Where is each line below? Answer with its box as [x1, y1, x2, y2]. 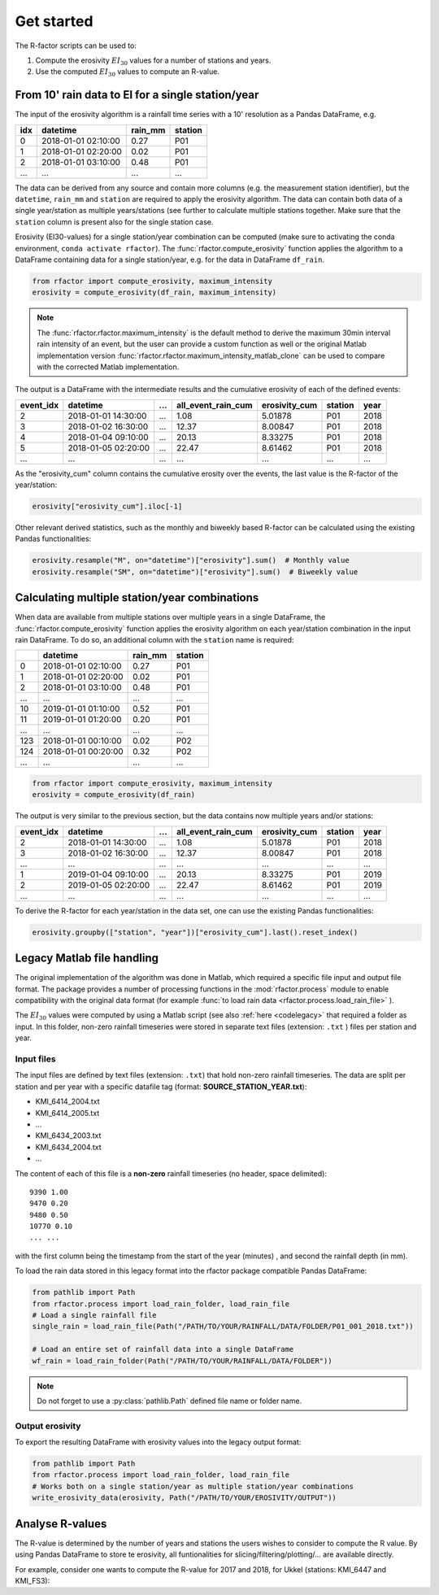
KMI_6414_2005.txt [35, 1108, 100, 1118]
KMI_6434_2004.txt [35, 1142, 102, 1152]
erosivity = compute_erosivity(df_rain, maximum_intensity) [32, 288, 277, 297]
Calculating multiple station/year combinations [15, 590, 259, 605]
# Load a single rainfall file [32, 1310, 158, 1320]
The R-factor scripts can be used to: [15, 41, 137, 50]
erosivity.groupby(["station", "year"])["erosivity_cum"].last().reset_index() [32, 927, 359, 937]
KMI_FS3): [15, 1575, 50, 1585]
